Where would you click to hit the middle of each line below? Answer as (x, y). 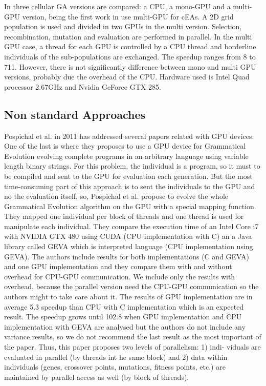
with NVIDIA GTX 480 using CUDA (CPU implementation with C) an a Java (128, 236)
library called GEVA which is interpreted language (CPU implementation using (129, 246)
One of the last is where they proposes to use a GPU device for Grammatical (125, 146)
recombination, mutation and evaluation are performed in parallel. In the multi (128, 36)
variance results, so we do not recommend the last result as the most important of (133, 337)
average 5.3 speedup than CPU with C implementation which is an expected (124, 306)
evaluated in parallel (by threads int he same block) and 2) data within (116, 357)
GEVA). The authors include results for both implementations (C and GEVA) (127, 256)
